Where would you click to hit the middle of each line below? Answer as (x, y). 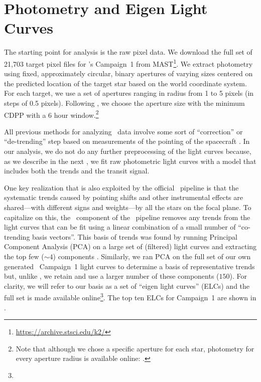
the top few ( (24, 256)
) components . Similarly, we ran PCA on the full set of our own (152, 256)
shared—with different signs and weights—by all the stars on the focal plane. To (128, 207)
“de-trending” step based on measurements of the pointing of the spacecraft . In (127, 141)
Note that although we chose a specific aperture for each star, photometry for (135, 348)
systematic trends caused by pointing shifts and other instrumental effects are (123, 197)
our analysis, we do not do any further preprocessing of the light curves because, (128, 151)
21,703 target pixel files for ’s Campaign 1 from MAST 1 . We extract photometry (128, 63)
